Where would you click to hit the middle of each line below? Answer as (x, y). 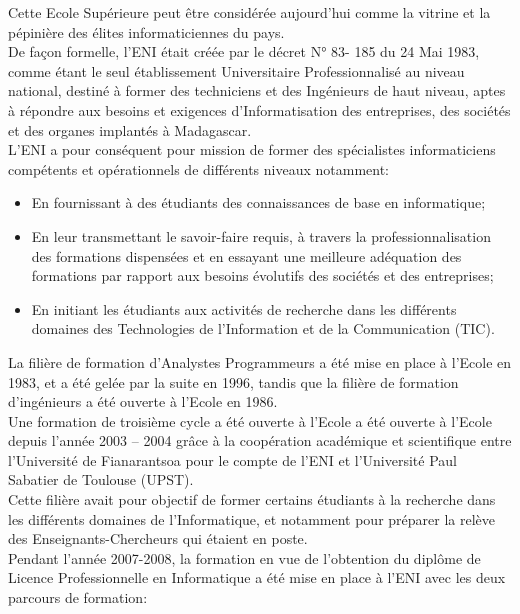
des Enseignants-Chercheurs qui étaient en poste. (158, 538)
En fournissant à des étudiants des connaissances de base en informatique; (258, 202)
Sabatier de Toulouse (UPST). (101, 479)
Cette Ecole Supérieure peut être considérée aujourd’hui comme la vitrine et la (249, 12)
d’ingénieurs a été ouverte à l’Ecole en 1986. (143, 401)
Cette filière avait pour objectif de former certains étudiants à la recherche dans (252, 499)
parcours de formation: (78, 597)
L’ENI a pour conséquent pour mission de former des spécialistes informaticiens (252, 149)
